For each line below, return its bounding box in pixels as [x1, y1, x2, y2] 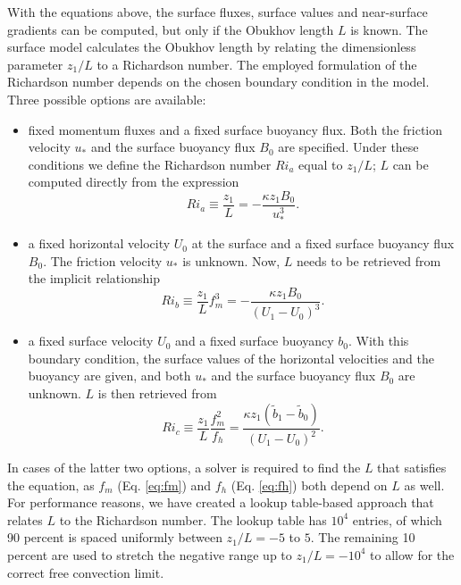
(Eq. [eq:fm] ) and [117, 475, 212, 494]
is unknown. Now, [182, 251, 281, 270]
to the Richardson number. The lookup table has [59, 510, 327, 529]
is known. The [350, 20, 428, 38]
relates [7, 510, 43, 529]
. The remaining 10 [310, 528, 415, 547]
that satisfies [377, 458, 447, 477]
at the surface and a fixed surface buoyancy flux [191, 234, 455, 253]
